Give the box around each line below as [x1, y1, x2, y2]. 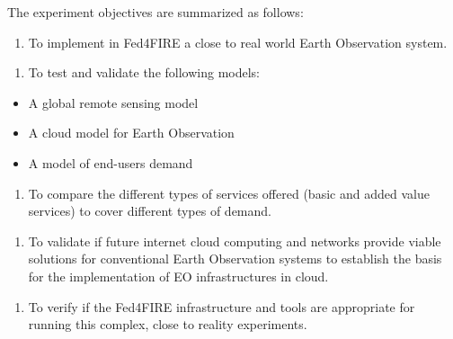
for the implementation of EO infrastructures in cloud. [28, 266, 329, 285]
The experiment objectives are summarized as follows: [7, 3, 304, 21]
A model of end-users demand [28, 153, 193, 172]
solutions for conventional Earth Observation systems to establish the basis [28, 249, 442, 268]
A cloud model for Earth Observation [28, 123, 235, 142]
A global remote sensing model [28, 93, 199, 112]
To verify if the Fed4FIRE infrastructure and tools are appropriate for [28, 297, 415, 316]
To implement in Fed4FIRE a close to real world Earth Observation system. [28, 32, 448, 51]
